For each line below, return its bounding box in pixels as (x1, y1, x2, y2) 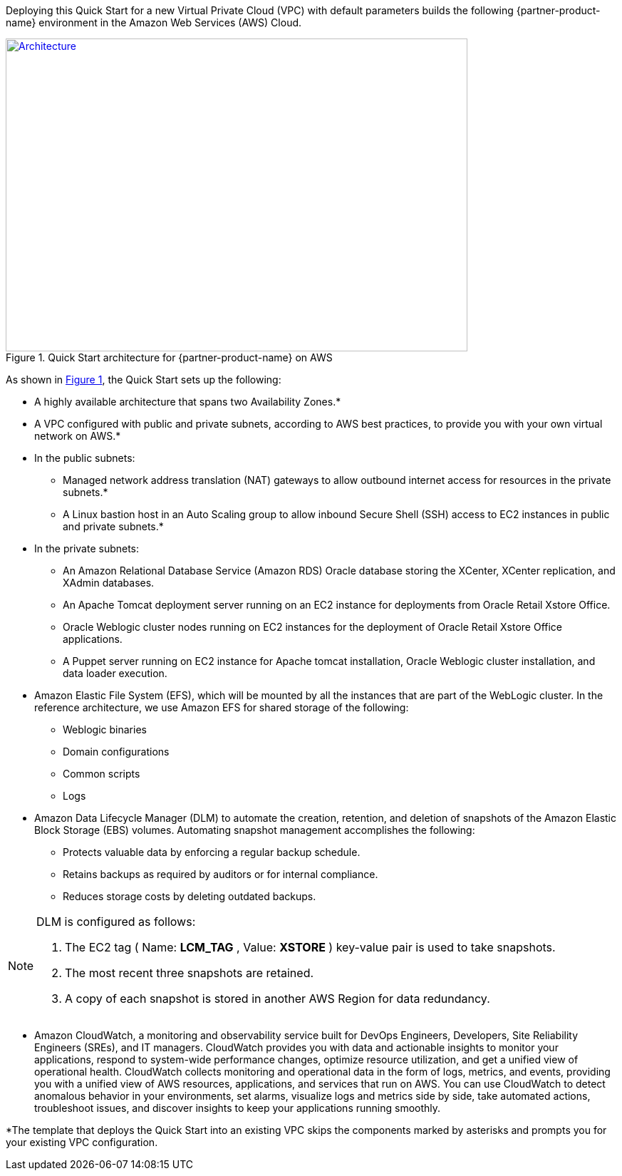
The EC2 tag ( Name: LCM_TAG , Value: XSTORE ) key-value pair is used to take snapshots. (65, 940, 556, 954)
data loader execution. (63, 667, 167, 679)
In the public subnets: (34, 452, 135, 464)
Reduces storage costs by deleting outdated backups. (63, 890, 316, 902)
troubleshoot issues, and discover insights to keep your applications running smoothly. (34, 1102, 441, 1114)
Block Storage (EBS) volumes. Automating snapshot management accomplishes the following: (34, 824, 475, 836)
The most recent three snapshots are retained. (65, 966, 314, 980)
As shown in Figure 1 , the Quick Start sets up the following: (6, 373, 281, 386)
